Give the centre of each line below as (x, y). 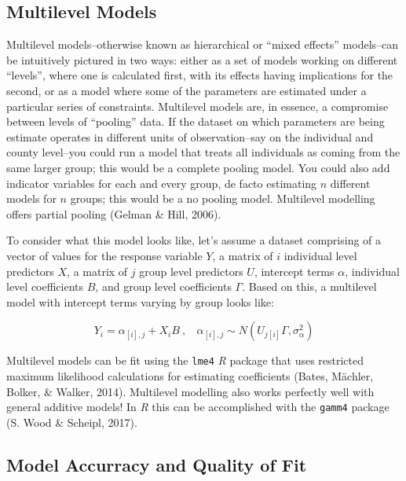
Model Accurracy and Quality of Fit (157, 464)
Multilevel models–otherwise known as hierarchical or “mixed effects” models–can (203, 44)
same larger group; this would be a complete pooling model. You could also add (198, 167)
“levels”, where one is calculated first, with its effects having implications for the (200, 75)
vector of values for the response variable (104, 255)
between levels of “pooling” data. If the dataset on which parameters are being (196, 121)
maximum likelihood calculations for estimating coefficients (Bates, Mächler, (190, 375)
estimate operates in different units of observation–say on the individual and (190, 136)
